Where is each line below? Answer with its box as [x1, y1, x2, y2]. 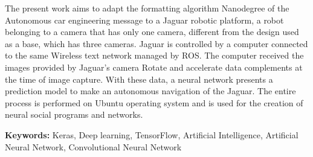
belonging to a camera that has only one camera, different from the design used [5, 25, 299, 38]
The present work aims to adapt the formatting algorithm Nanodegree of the [5, 2, 289, 14]
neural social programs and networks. [5, 108, 143, 121]
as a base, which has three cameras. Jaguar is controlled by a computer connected [5, 37, 308, 50]
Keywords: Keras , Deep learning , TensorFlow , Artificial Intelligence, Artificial [5, 128, 298, 141]
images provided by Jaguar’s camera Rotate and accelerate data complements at [5, 60, 303, 73]
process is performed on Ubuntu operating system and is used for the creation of [5, 96, 303, 109]
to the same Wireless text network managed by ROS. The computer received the [5, 49, 304, 62]
